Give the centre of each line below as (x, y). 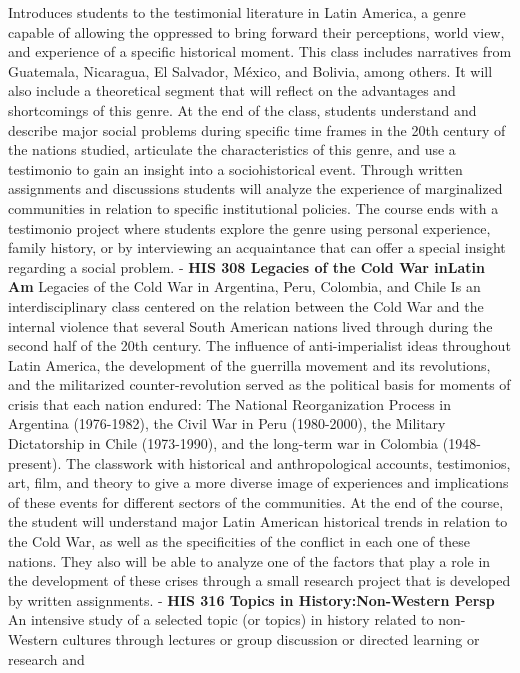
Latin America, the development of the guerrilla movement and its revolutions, (249, 364)
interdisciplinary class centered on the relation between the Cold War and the (246, 305)
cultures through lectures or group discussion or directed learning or (271, 639)
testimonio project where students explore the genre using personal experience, (249, 227)
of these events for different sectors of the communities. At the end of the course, (256, 501)
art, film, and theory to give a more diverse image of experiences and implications (258, 482)
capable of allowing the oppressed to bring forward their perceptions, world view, (256, 31)
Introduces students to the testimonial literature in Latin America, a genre (237, 12)
